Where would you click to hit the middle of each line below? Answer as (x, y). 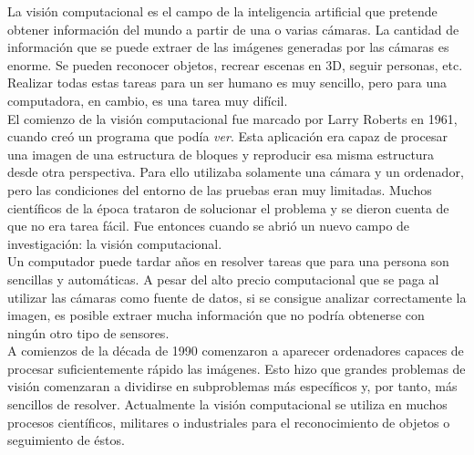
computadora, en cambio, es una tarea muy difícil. (148, 100)
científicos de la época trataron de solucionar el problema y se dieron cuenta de (228, 207)
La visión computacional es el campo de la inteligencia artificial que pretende (222, 11)
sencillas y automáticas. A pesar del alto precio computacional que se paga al (223, 279)
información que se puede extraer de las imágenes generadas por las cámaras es (228, 47)
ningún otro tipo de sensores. (88, 332)
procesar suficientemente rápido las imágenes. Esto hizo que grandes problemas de (237, 368)
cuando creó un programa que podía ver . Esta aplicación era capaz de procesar (227, 136)
